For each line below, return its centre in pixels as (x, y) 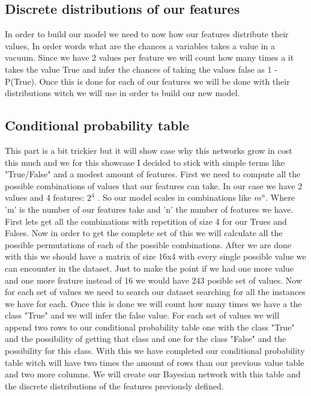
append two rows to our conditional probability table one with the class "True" (150, 327)
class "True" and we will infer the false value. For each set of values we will (142, 315)
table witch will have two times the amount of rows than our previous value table (155, 362)
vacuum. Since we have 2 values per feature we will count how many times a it (149, 57)
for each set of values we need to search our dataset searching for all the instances (155, 292)
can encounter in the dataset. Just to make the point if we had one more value (149, 268)
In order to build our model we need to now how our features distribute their (147, 34)
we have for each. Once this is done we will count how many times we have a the (153, 303)
